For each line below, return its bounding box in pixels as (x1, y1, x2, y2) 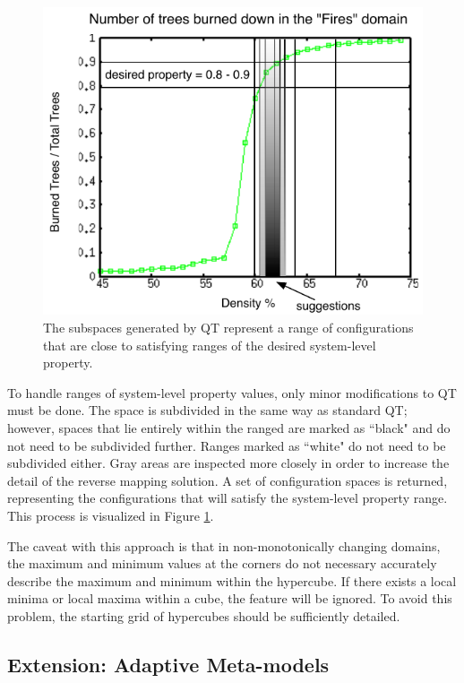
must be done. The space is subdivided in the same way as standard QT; (7, 401, 408, 419)
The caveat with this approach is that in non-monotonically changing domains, (7, 536, 441, 555)
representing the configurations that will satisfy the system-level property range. (7, 488, 448, 507)
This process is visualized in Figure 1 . (7, 506, 214, 525)
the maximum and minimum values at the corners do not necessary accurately (7, 554, 437, 573)
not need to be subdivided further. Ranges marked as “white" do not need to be (7, 436, 446, 454)
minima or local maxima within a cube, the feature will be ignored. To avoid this (7, 589, 452, 608)
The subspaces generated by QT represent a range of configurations (43, 318, 414, 337)
